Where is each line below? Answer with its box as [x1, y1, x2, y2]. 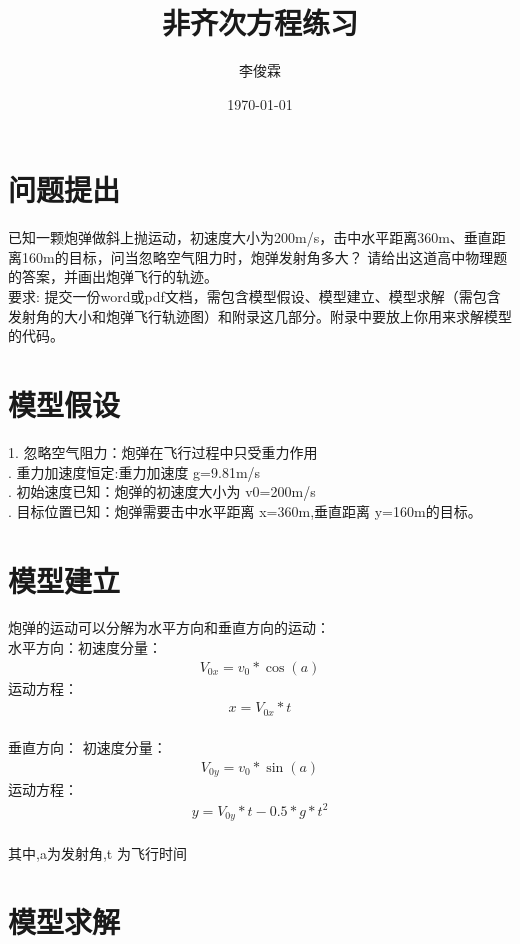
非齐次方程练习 [161, 2, 358, 43]
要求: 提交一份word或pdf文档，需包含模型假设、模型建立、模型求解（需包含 [8, 286, 501, 307]
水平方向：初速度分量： [8, 637, 162, 658]
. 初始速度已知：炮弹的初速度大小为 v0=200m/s [8, 481, 316, 502]
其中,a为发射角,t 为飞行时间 [8, 842, 187, 863]
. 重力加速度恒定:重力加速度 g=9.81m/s [8, 461, 261, 482]
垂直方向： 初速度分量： [8, 737, 167, 758]
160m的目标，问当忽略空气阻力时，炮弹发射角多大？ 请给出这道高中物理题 [21, 246, 508, 267]
